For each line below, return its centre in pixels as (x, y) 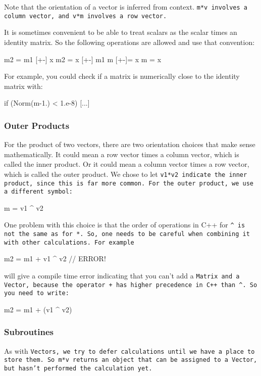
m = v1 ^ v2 (24, 207)
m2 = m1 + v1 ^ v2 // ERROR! (55, 258)
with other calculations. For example (69, 242)
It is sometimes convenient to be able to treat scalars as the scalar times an (121, 32)
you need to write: (37, 293)
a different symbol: (39, 192)
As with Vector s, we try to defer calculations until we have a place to (129, 350)
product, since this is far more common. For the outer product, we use (129, 183)
